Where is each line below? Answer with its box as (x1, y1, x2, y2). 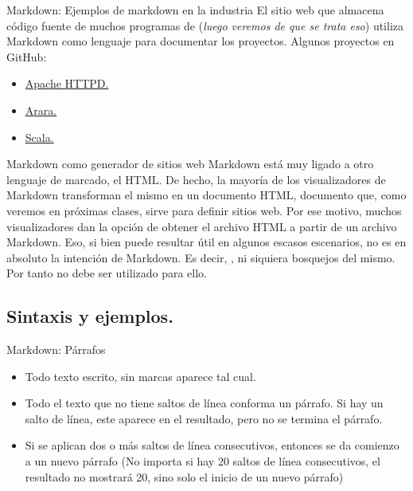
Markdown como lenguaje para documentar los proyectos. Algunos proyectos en (6, 33, 395, 49)
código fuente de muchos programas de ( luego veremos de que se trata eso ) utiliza (6, 17, 404, 33)
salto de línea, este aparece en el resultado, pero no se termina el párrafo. (25, 410, 383, 426)
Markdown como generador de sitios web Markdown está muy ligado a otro (6, 155, 374, 172)
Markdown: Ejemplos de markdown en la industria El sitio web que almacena (6, 2, 384, 18)
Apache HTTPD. (25, 75, 109, 92)
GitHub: (6, 48, 47, 65)
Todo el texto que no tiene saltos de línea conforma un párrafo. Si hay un (25, 395, 384, 411)
